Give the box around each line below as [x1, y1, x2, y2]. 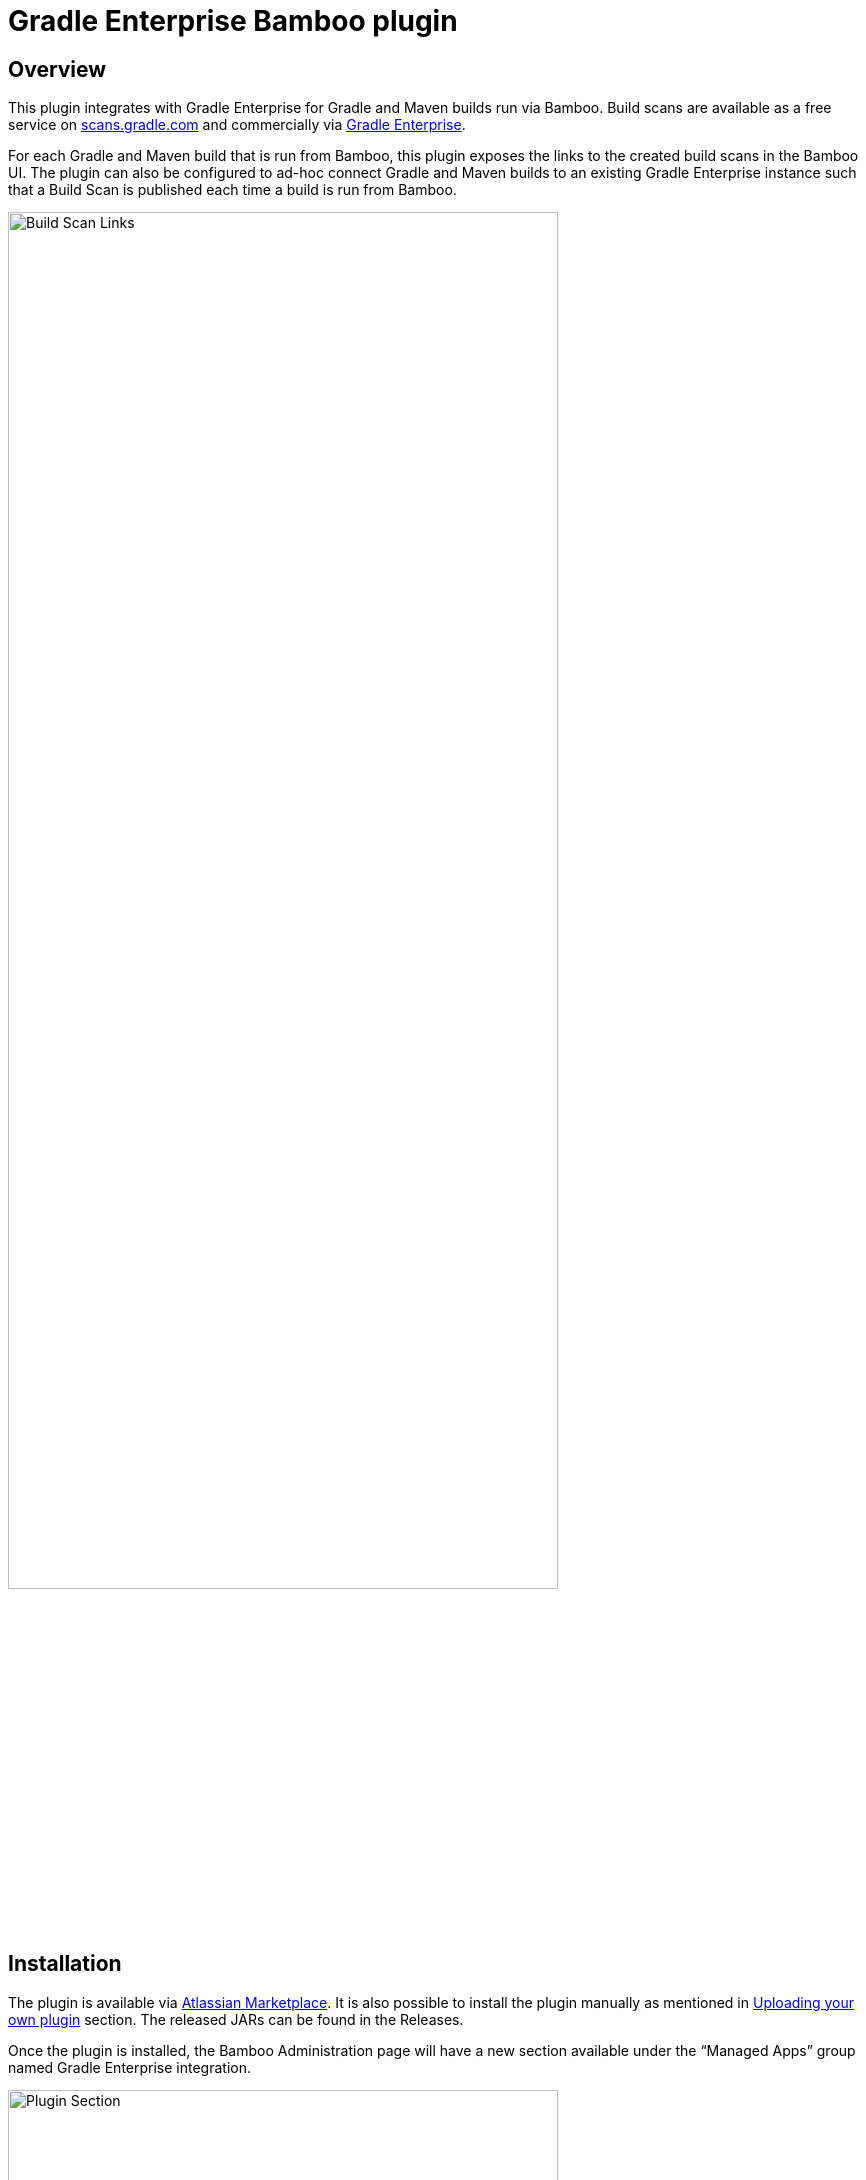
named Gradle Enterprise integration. [8, 2058, 252, 2076]
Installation [8, 1951, 122, 1977]
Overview [8, 56, 107, 82]
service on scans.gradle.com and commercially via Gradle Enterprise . [8, 116, 466, 134]
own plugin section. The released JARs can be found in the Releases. [8, 2010, 464, 2028]
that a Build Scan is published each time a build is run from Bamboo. [8, 181, 457, 199]
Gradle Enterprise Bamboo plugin [8, 4, 458, 38]
